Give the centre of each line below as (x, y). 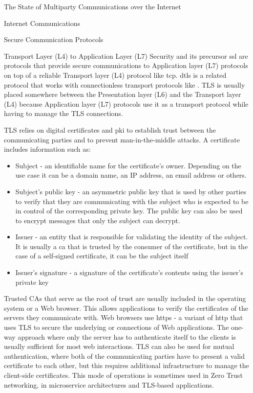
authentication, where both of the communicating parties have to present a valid (124, 356)
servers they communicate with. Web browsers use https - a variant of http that (124, 317)
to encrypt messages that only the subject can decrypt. (98, 220)
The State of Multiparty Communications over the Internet (93, 6)
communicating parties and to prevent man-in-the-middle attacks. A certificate (122, 139)
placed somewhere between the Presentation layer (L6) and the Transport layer (123, 94)
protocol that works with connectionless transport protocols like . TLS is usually (125, 84)
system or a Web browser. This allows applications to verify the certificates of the (126, 308)
